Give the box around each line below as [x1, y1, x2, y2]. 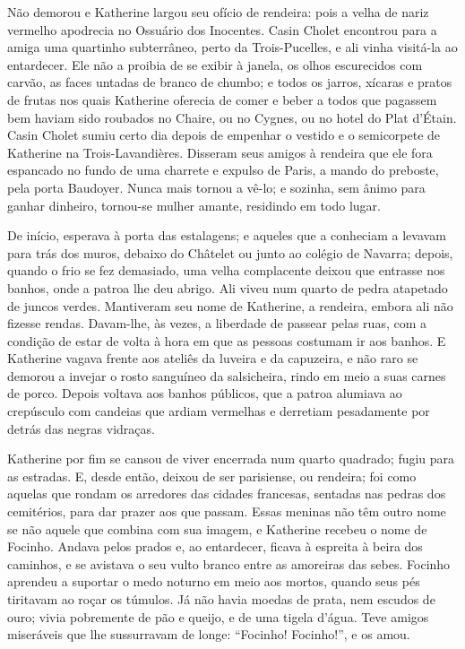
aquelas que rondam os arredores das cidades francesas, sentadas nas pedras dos [7, 484, 446, 503]
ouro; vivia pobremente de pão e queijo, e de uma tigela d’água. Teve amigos [7, 607, 429, 626]
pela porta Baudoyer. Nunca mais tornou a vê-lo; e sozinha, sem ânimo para [7, 177, 426, 196]
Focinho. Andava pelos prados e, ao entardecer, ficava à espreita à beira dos [7, 537, 423, 556]
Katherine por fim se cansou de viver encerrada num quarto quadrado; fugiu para [7, 449, 455, 468]
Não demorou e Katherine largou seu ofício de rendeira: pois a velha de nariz [7, 3, 429, 21]
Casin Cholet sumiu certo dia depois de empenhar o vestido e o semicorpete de [7, 125, 441, 144]
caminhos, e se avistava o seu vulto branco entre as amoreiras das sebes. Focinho [7, 554, 451, 573]
